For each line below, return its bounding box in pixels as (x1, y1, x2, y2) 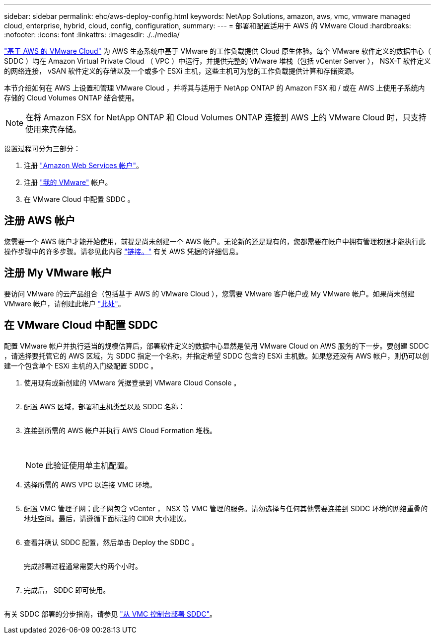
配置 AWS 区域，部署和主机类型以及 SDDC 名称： (24, 402, 185, 411)
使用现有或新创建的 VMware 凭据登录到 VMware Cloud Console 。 (24, 378, 241, 387)
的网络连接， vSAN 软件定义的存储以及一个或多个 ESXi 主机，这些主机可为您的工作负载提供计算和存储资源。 (4, 67, 359, 75)
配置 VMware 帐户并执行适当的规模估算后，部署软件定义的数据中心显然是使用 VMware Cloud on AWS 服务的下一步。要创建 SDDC (4, 341, 429, 350)
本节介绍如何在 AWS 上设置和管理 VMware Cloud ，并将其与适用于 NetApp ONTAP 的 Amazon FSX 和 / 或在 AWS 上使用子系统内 (4, 84, 425, 92)
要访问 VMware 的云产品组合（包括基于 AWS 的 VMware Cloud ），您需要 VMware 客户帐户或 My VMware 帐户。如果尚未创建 (4, 289, 415, 298)
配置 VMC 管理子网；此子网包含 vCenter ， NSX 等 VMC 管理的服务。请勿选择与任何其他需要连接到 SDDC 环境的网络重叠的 (24, 504, 428, 513)
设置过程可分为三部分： (4, 144, 80, 153)
